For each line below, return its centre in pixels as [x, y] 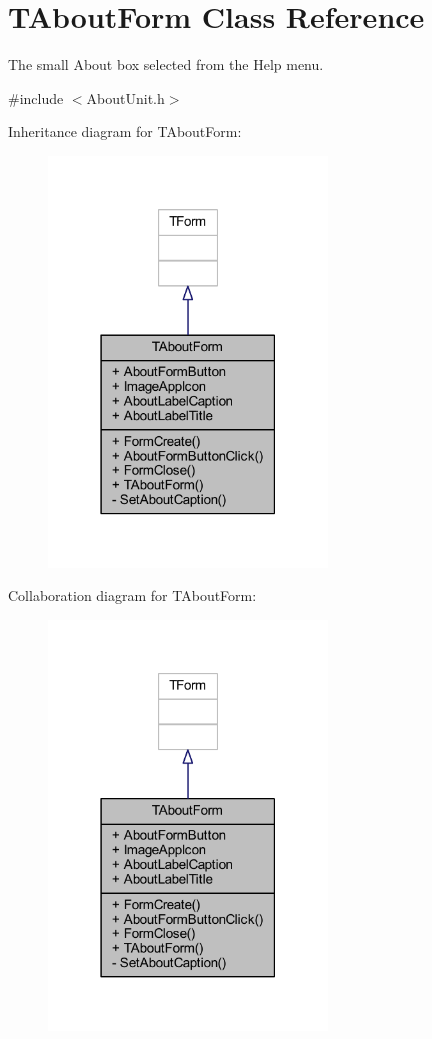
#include [36, 97]
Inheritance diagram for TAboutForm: [125, 131]
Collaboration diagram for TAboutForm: [132, 595]
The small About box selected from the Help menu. [166, 64]
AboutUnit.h [125, 97]
